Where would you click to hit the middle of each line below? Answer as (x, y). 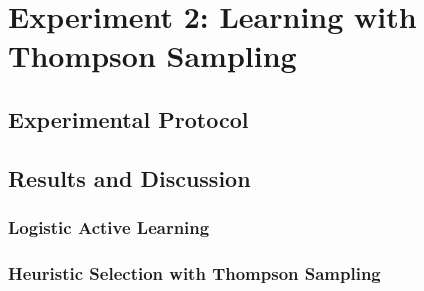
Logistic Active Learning (109, 227)
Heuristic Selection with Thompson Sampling (194, 272)
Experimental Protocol (128, 118)
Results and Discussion (129, 177)
